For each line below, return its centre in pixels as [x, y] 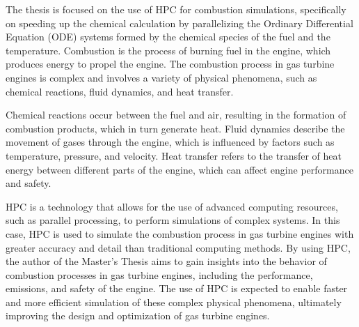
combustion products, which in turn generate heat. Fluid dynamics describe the [175, 128]
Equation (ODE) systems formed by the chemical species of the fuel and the [168, 37]
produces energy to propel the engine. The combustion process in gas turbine [170, 64]
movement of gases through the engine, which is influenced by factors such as [170, 142]
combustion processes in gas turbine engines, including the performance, [159, 274]
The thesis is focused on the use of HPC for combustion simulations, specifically [176, 9]
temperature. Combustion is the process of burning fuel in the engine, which [168, 50]
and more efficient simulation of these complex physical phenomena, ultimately [174, 302]
